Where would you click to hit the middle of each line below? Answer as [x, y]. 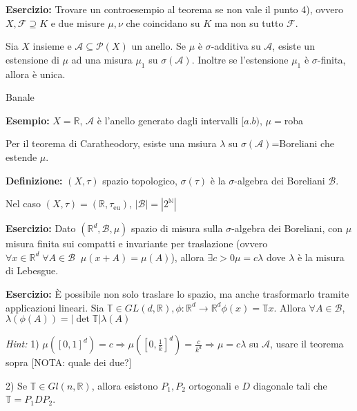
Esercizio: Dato [41, 228]
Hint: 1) [22, 344]
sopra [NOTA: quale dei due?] [69, 362]
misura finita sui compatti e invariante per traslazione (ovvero [137, 243]
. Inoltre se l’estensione [240, 59]
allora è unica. [36, 74]
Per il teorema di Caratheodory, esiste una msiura [111, 143]
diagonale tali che [290, 385]
